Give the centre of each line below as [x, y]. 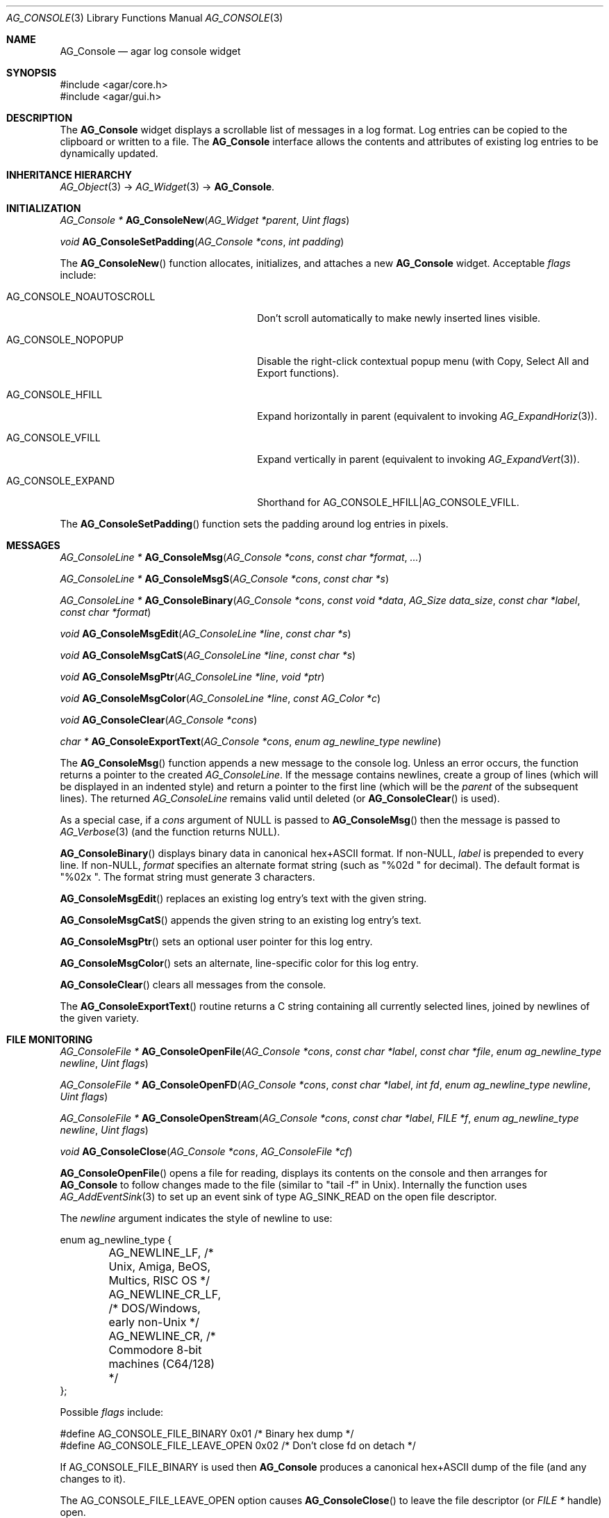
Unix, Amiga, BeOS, [160, 1266]
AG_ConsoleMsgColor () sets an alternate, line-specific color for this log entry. [239, 963]
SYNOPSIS [32, 73]
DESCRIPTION [40, 118]
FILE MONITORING [50, 1039]
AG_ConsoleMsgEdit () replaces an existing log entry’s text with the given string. [243, 898]
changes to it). [93, 1479]
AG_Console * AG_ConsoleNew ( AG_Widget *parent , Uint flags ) [205, 220]
